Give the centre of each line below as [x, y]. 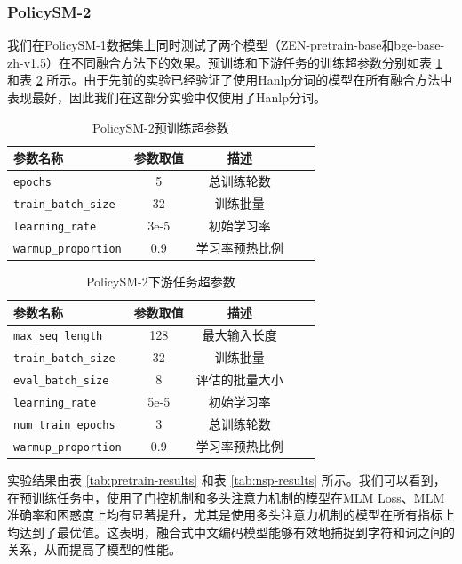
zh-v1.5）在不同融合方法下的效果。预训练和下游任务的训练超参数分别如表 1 [225, 62]
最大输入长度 [239, 335]
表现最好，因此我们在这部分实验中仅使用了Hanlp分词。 [167, 97]
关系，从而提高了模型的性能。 [94, 549]
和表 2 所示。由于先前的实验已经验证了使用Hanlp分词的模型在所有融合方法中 [230, 80]
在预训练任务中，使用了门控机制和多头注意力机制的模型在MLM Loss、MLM [226, 497]
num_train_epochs [64, 425]
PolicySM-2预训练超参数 [160, 127]
